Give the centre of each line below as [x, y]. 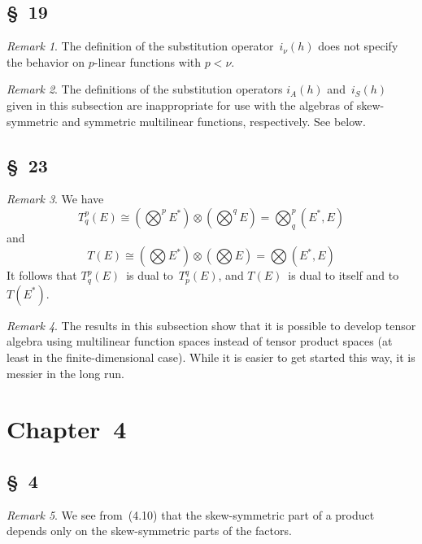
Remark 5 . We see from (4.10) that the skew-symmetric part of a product [191, 514]
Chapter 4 [67, 429]
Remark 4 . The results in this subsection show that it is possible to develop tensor [211, 325]
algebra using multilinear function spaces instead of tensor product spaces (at [200, 341]
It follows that [42, 275]
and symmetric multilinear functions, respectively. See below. [214, 121]
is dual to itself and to [344, 275]
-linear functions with [148, 61]
